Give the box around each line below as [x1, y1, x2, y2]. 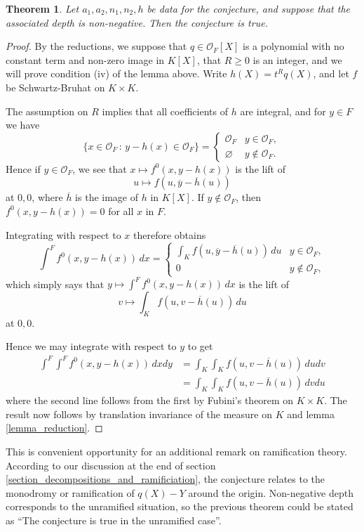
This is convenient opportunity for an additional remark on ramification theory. [6, 443, 347, 458]
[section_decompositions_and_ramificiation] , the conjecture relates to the [6, 472, 325, 486]
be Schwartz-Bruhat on [6, 79, 105, 94]
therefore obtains [133, 227, 206, 242]
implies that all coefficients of [102, 103, 228, 118]
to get [187, 339, 213, 353]
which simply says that [6, 276, 105, 290]
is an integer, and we [252, 52, 342, 67]
